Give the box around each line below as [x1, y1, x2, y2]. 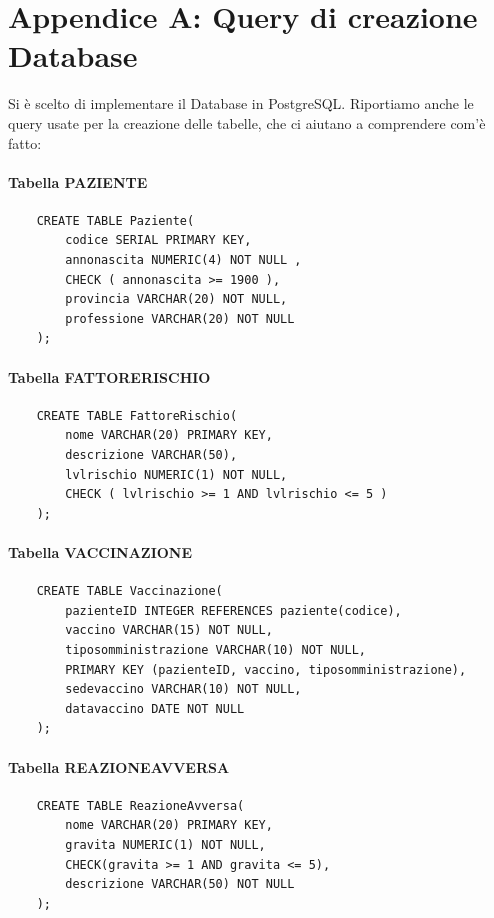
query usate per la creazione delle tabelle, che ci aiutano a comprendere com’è [8, 112, 486, 133]
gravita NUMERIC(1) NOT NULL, [65, 837, 266, 852]
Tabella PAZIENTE [8, 171, 148, 192]
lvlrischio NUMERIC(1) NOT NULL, [65, 467, 288, 482]
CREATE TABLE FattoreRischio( [36, 408, 238, 423]
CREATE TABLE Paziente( [36, 213, 195, 228]
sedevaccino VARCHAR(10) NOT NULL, [65, 682, 302, 697]
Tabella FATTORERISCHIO [8, 366, 211, 387]
